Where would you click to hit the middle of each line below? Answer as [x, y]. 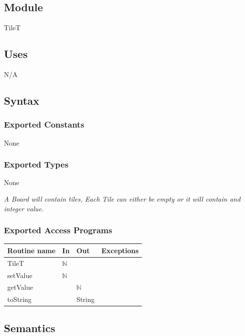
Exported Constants [44, 124]
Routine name [32, 250]
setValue [20, 275]
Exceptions [120, 250]
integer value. [24, 208]
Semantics [30, 327]
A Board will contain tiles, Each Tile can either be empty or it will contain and [122, 199]
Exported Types [36, 164]
